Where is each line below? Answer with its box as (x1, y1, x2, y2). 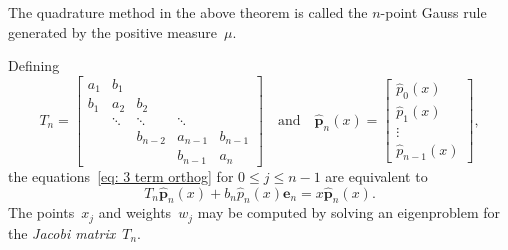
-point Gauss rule (380, 2, 487, 22)
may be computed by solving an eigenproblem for (197, 202, 500, 223)
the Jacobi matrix (8, 222, 116, 243)
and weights (98, 202, 172, 223)
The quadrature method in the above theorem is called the (8, 2, 368, 22)
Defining (8, 55, 60, 76)
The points (8, 202, 75, 223)
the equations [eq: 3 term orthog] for (8, 165, 234, 186)
